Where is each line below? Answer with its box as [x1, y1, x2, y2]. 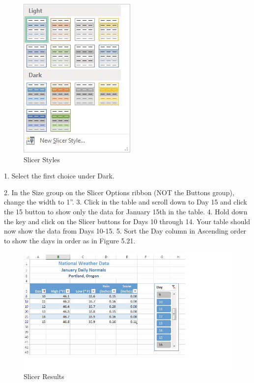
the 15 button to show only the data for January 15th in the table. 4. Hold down [4, 206, 248, 216]
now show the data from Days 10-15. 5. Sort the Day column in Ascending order [4, 226, 247, 236]
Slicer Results [24, 371, 64, 382]
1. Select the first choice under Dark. [4, 171, 114, 181]
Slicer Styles [24, 154, 60, 164]
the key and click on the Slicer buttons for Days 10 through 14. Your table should [4, 216, 251, 226]
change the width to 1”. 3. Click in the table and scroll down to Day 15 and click [4, 197, 247, 207]
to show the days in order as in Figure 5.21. [4, 235, 136, 245]
